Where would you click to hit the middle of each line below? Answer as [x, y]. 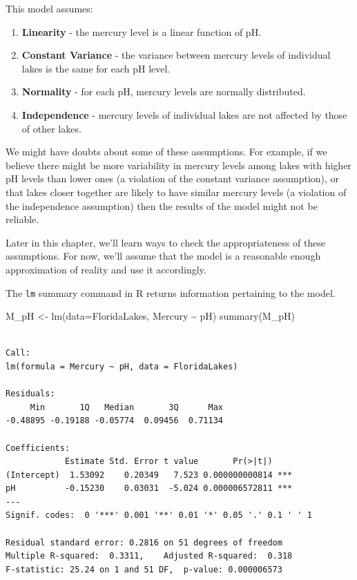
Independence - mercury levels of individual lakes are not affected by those [184, 114]
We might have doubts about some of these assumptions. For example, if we [166, 152]
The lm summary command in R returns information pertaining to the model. [171, 292]
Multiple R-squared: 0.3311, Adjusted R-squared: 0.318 [149, 556]
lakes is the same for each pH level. [96, 68]
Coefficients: [38, 448]
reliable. [22, 219]
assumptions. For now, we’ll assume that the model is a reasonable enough [163, 256]
